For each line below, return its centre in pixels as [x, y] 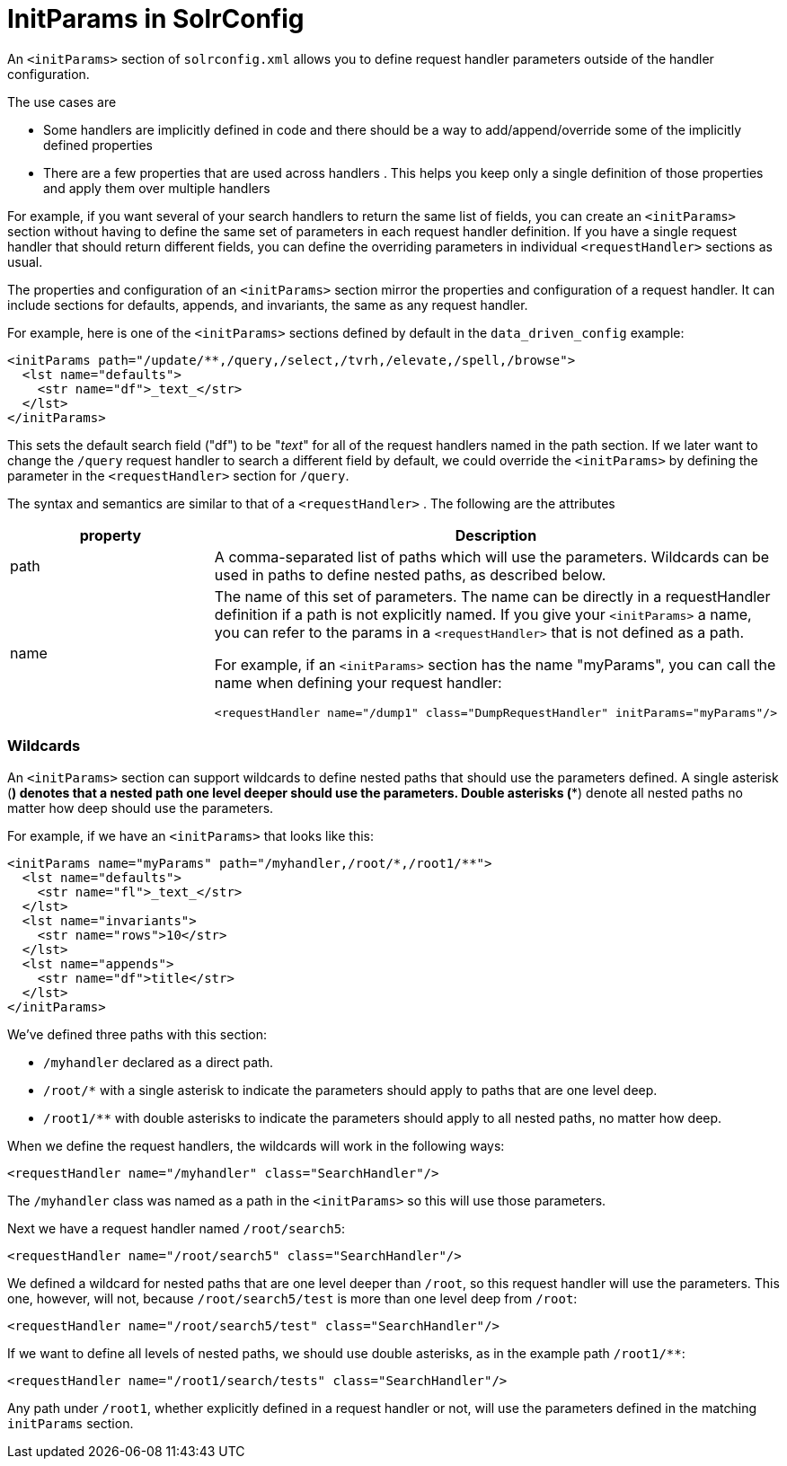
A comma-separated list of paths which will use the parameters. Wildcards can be [492, 556]
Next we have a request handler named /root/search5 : [177, 1228]
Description [496, 535]
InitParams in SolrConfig [156, 19]
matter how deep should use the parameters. [141, 808]
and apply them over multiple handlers [157, 188]
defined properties [98, 145]
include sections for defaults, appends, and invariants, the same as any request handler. [268, 305]
